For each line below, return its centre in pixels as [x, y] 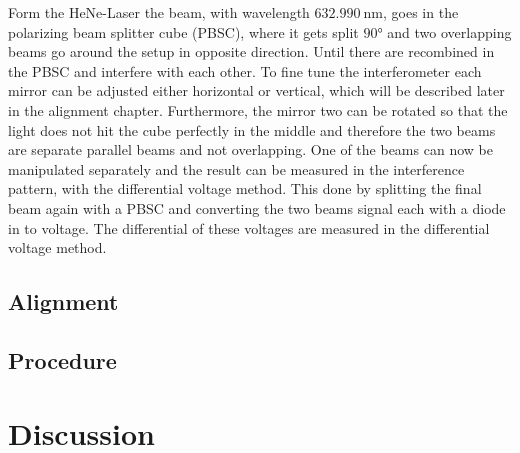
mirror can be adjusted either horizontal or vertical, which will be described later [256, 90]
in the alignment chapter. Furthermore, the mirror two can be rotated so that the [258, 109]
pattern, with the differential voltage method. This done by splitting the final [245, 188]
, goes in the [421, 12]
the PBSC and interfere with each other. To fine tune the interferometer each [245, 70]
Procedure [62, 359]
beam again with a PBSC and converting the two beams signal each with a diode [257, 207]
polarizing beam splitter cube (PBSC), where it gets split [183, 31]
